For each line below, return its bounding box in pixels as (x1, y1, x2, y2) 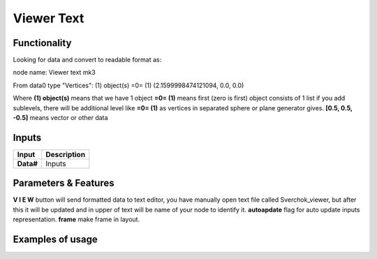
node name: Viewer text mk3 (13, 68, 96, 77)
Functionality (13, 37, 72, 49)
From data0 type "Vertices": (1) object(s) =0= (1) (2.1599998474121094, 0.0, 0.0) (13, 81, 244, 89)
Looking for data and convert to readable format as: (13, 56, 162, 64)
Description (45, 149, 86, 159)
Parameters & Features (13, 177, 114, 189)
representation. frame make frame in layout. (13, 215, 140, 223)
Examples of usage (13, 234, 98, 246)
